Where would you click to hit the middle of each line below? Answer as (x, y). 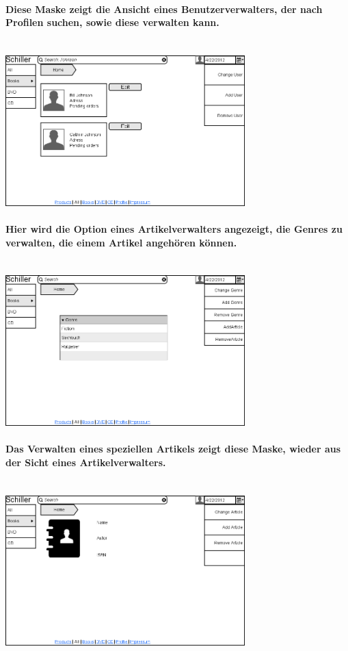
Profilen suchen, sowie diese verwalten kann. (112, 22)
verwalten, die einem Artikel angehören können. (121, 242)
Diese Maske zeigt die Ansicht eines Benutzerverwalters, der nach (164, 9)
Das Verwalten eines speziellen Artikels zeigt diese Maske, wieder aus (173, 449)
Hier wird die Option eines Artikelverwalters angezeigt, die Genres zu (174, 228)
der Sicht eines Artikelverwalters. (86, 462)
